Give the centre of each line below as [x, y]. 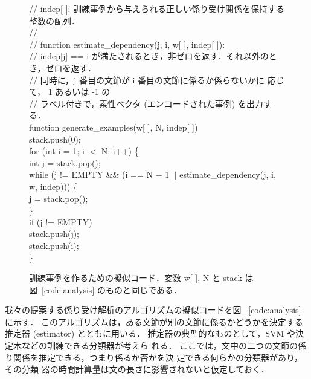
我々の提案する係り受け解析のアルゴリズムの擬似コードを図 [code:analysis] [153, 310]
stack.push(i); [54, 245]
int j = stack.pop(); [65, 162]
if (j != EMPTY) [61, 222]
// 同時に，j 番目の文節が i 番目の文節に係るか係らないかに [147, 79]
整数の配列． [54, 20]
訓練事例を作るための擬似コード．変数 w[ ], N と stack [136, 278]
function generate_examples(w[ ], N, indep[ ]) [114, 127]
